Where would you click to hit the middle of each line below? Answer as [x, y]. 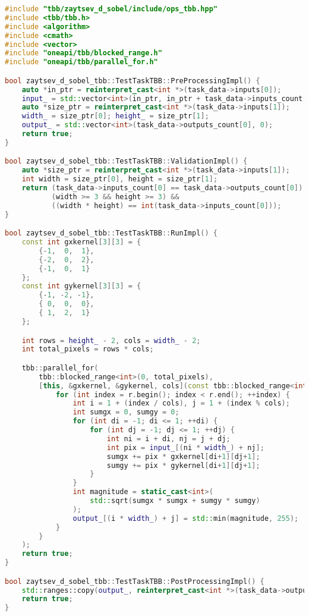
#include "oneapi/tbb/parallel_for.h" [81, 62]
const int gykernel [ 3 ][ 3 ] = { [81, 286]
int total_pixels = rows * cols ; [88, 349]
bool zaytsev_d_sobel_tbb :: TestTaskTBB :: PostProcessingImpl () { [135, 581]
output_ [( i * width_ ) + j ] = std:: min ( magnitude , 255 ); [186, 518]
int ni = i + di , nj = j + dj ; [168, 439]
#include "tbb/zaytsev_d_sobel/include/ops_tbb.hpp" [111, 9]
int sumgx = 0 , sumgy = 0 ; [126, 412]
